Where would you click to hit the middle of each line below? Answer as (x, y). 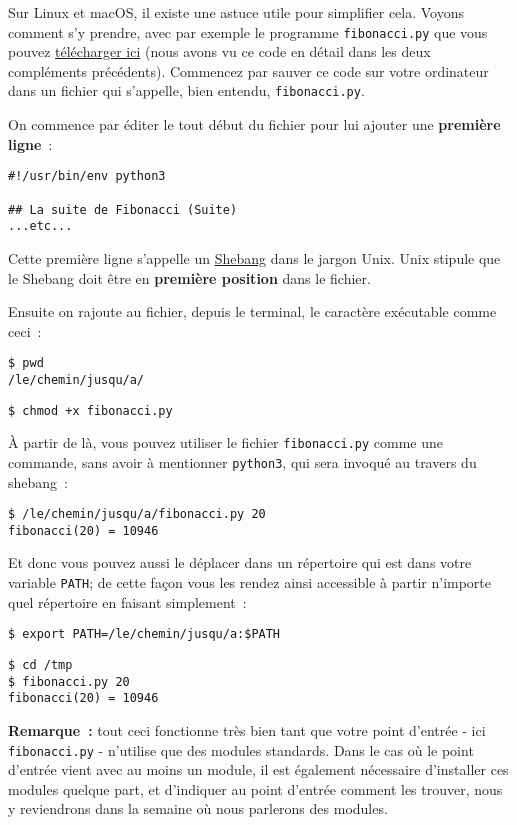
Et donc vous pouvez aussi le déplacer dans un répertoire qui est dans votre (240, 562)
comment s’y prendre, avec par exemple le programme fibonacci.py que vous (248, 31)
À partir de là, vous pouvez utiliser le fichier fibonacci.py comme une (226, 442)
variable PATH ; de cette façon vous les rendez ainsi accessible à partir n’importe (250, 582)
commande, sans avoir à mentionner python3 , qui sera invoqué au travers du (242, 461)
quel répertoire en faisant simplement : (127, 601)
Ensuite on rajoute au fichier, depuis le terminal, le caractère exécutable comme (252, 311)
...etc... (40, 226)
